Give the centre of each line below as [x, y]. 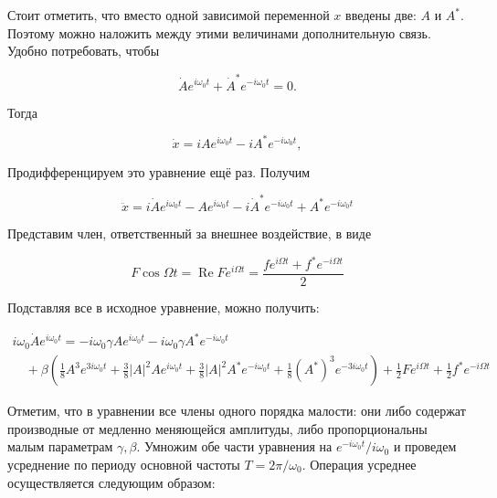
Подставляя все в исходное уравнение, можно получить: [164, 307]
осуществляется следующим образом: [111, 482]
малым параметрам [60, 446]
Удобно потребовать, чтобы [84, 51]
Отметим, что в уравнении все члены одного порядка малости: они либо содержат [237, 411]
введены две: [381, 15]
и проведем [425, 446]
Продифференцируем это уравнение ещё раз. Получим [159, 171]
